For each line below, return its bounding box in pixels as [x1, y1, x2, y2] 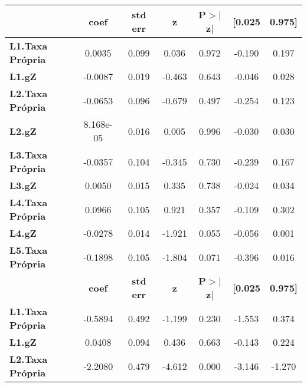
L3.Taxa [9, 148, 48, 161]
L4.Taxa [9, 196, 48, 209]
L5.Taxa [9, 243, 48, 257]
